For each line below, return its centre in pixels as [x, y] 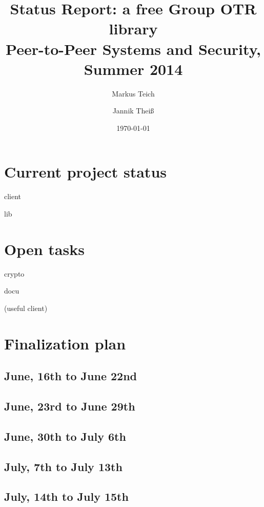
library [133, 28]
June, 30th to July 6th [65, 436]
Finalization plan [65, 343]
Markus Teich [133, 93]
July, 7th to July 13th [63, 466]
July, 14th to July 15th [66, 496]
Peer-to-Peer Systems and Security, [133, 48]
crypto [14, 273]
